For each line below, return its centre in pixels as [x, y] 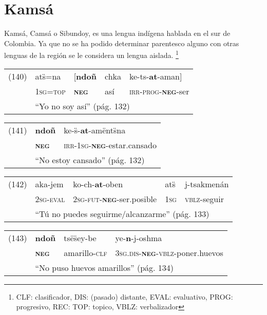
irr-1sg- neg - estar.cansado [110, 145]
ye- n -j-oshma [139, 238]
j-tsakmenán [207, 184]
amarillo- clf [85, 252]
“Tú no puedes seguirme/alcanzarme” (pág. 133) [122, 213]
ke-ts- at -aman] [156, 76]
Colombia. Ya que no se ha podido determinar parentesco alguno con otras [122, 43]
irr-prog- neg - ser [159, 91]
